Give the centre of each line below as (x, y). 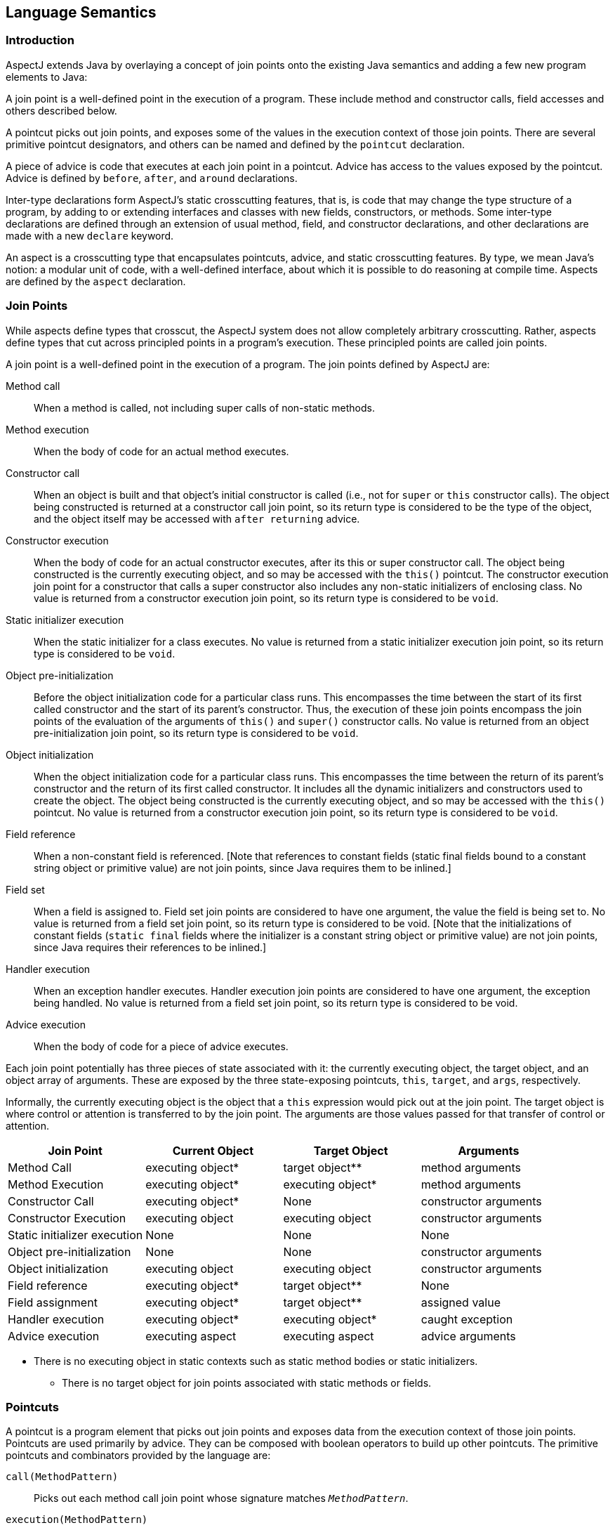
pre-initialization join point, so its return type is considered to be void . (196, 733)
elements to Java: (47, 77)
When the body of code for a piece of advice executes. (161, 1046)
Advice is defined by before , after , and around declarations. (152, 178)
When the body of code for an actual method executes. (161, 451)
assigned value (461, 1302)
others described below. (61, 110)
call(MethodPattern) (62, 1477)
